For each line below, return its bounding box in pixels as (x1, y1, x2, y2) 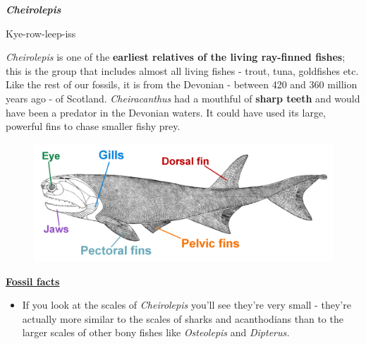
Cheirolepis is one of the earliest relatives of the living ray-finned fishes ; (6, 49, 346, 64)
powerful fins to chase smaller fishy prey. (6, 119, 181, 134)
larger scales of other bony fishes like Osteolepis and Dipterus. (22, 325, 290, 340)
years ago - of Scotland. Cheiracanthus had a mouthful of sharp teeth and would (6, 90, 360, 105)
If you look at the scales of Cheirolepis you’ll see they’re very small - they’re (22, 297, 351, 312)
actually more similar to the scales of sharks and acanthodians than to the (22, 311, 343, 326)
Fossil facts (6, 273, 60, 288)
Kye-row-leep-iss (6, 25, 76, 40)
